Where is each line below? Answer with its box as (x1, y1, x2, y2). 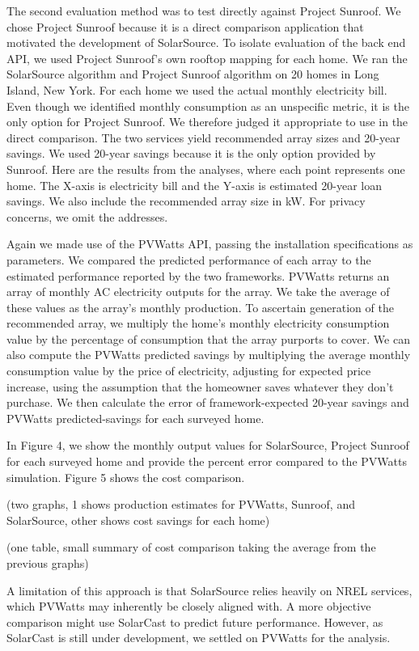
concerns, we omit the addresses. (6, 208, 168, 225)
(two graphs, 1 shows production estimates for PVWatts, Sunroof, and (6, 496, 355, 513)
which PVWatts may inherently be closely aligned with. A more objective (6, 598, 371, 615)
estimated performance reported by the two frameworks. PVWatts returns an (6, 267, 390, 284)
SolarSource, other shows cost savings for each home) (6, 511, 270, 528)
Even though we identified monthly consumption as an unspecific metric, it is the (6, 97, 409, 114)
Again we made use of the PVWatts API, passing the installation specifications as (6, 235, 413, 252)
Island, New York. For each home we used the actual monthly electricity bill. (6, 81, 387, 98)
